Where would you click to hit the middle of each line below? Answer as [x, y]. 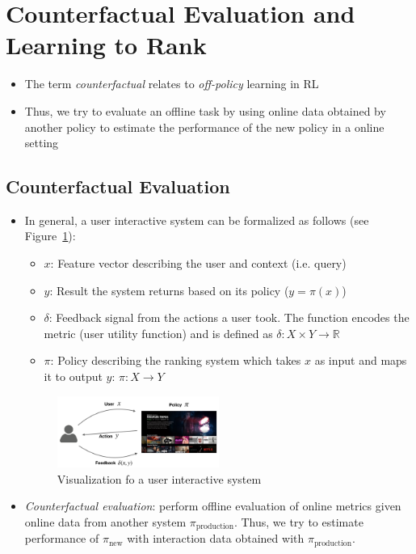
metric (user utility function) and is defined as [158, 333]
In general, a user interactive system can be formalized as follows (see [197, 220]
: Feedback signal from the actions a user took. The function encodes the [229, 317]
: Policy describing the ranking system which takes [176, 360]
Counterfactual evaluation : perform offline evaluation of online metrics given [213, 506]
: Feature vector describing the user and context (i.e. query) [198, 263]
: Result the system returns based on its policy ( [169, 290]
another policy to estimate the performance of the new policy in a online [204, 127]
